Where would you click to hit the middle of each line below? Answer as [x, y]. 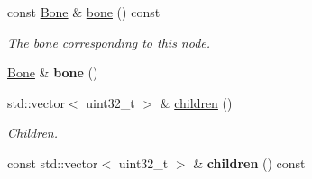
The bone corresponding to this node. [109, 42]
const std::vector [53, 162]
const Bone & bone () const [84, 12]
